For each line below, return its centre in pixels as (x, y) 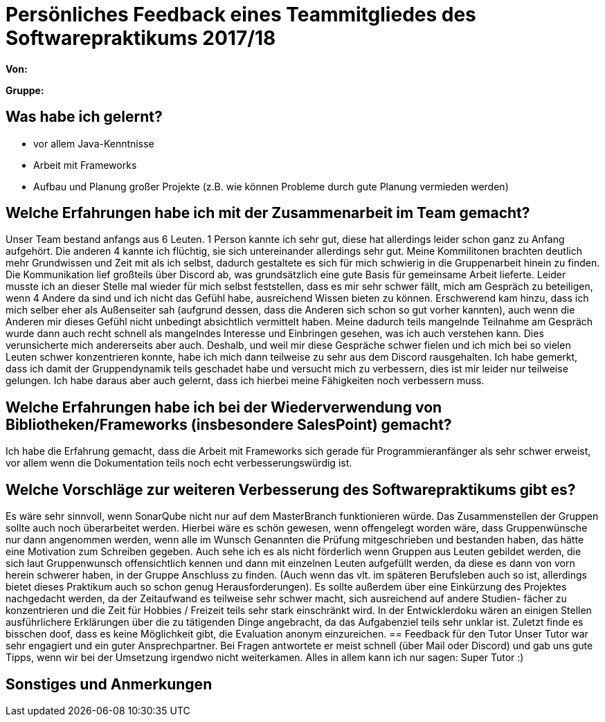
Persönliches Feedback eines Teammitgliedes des (241, 15)
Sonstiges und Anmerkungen (109, 684)
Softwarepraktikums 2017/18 (141, 38)
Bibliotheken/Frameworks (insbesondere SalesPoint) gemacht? (229, 424)
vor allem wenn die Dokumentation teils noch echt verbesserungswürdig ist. (179, 463)
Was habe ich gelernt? (84, 117)
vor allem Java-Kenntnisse (94, 143)
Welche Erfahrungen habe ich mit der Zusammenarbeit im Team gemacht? (268, 213)
